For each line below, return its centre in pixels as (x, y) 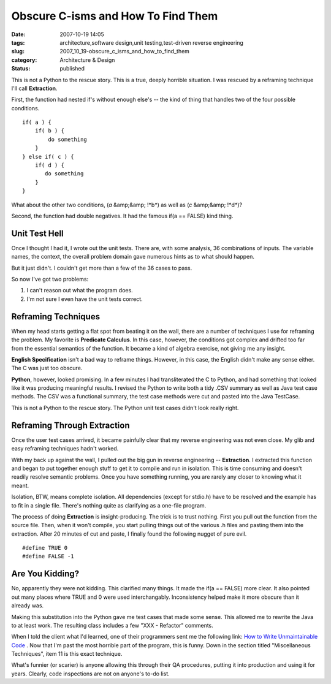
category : (24, 60)
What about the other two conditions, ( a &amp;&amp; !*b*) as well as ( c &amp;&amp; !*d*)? (127, 205)
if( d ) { (49, 165)
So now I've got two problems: (50, 279)
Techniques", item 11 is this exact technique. (67, 654)
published (72, 69)
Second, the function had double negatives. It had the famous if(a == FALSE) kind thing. (122, 216)
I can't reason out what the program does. (80, 291)
